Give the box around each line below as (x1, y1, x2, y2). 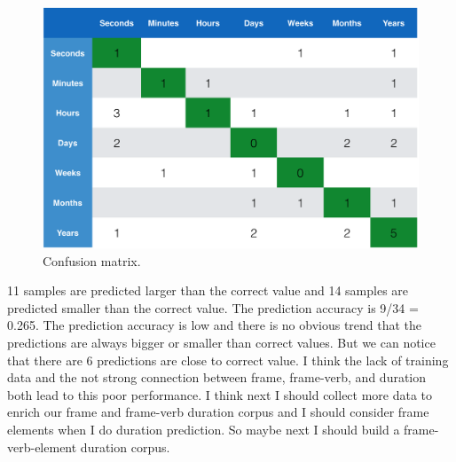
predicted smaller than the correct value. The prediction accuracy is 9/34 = (7, 298, 419, 317)
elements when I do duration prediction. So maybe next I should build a (7, 419, 400, 438)
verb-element (7, 437, 77, 456)
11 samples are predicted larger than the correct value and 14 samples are (7, 281, 409, 300)
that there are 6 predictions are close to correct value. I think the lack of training (7, 350, 449, 369)
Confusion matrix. (43, 251, 141, 270)
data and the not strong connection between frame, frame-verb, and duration (7, 368, 427, 387)
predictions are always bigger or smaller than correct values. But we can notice (7, 333, 436, 351)
